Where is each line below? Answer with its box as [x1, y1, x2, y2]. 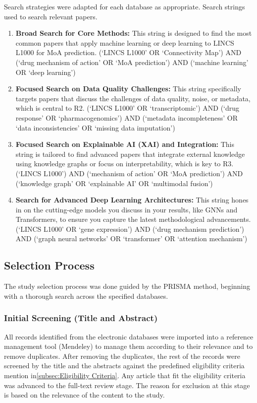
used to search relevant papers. [4, 11, 98, 21]
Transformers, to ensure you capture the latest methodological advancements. [15, 214, 251, 224]
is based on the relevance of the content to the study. [4, 390, 165, 400]
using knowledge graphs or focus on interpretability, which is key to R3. [15, 158, 234, 169]
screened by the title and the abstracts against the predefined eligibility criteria [4, 360, 245, 371]
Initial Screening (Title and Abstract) [4, 312, 158, 324]
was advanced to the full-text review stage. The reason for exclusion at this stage [4, 380, 250, 390]
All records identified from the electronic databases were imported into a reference [4, 331, 254, 341]
